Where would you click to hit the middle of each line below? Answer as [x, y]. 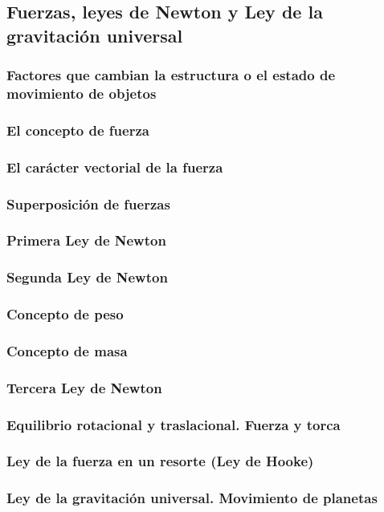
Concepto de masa [67, 350]
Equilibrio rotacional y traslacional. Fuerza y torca [174, 424]
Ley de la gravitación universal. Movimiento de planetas [192, 498]
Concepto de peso [65, 314]
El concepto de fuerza [78, 130]
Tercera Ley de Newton [84, 387]
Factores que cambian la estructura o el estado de [171, 75]
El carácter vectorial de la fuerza [115, 167]
